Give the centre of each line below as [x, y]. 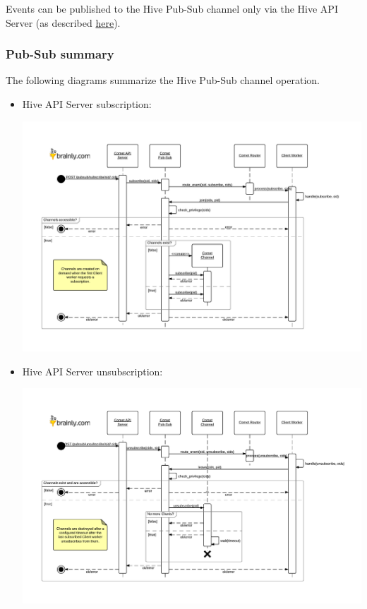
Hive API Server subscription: [87, 104]
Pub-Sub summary [60, 54]
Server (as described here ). [63, 22]
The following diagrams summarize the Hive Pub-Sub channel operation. [163, 80]
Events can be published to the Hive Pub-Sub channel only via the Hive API [172, 8]
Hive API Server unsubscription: [92, 371]
